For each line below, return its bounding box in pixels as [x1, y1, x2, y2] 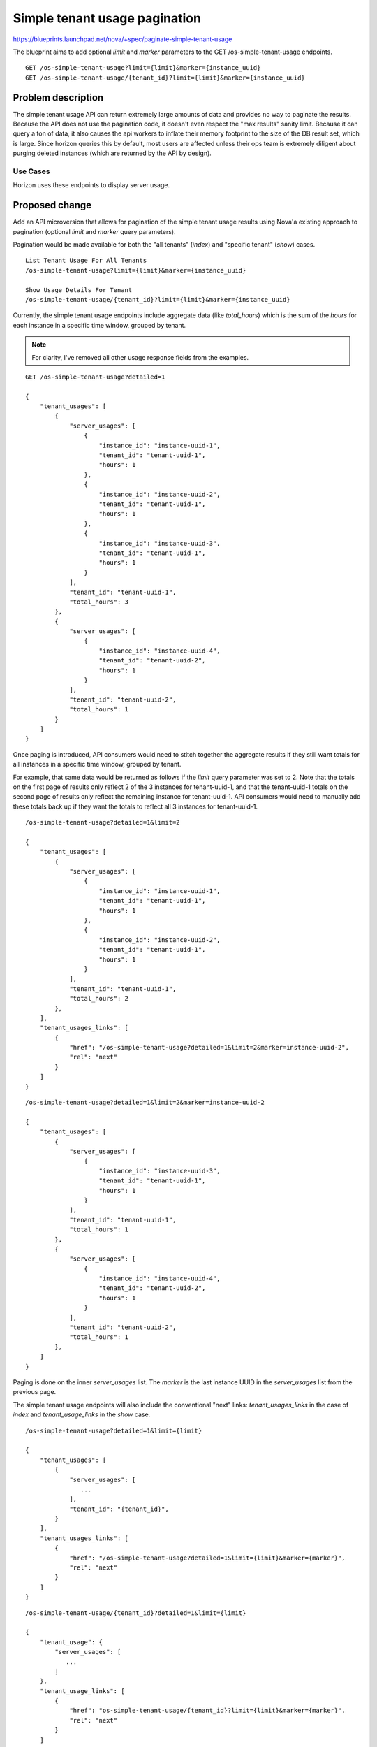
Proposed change [13, 199, 92, 211]
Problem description [13, 92, 104, 103]
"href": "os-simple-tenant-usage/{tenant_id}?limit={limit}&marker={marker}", [69, 1706, 346, 1715]
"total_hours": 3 [69, 597, 129, 606]
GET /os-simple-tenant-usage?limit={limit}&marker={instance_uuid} [25, 64, 261, 72]
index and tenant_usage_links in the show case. [13, 1410, 151, 1419]
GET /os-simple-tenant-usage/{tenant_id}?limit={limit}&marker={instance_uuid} [25, 73, 305, 82]
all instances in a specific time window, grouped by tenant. [13, 760, 182, 769]
